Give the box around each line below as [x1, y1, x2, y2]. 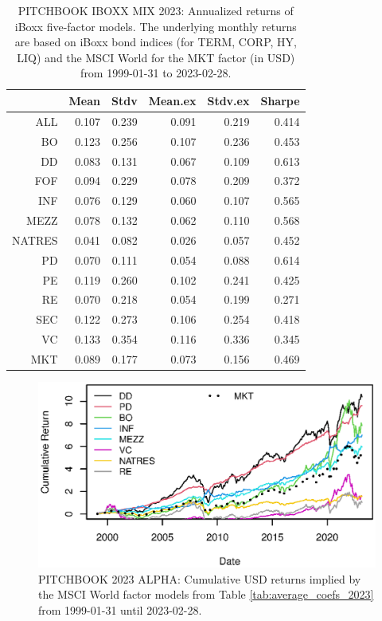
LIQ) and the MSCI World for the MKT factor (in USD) [17, 49, 295, 65]
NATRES [12, 231, 58, 248]
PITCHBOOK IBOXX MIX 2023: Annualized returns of [18, 2, 294, 18]
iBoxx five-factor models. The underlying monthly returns [14, 18, 297, 34]
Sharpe [260, 92, 300, 108]
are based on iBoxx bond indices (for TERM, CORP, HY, [14, 33, 297, 50]
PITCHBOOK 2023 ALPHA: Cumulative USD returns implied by [38, 570, 361, 587]
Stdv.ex [207, 92, 250, 108]
